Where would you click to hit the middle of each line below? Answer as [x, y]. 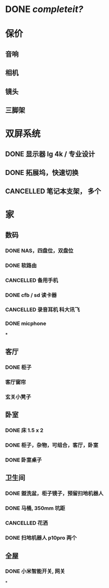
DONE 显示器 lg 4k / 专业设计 [50, 154]
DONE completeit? [44, 9]
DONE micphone [26, 324]
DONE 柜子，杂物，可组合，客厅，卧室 [52, 445]
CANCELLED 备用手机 [32, 280]
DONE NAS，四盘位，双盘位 [39, 251]
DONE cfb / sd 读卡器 [31, 295]
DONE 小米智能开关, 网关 [35, 571]
